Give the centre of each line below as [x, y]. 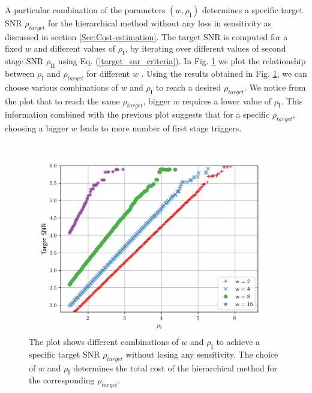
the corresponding [62, 380]
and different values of [74, 48]
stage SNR [24, 61]
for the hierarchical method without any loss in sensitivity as [160, 23]
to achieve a [238, 341]
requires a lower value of [227, 100]
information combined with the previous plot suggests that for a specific [137, 114]
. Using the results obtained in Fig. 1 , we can [224, 73]
